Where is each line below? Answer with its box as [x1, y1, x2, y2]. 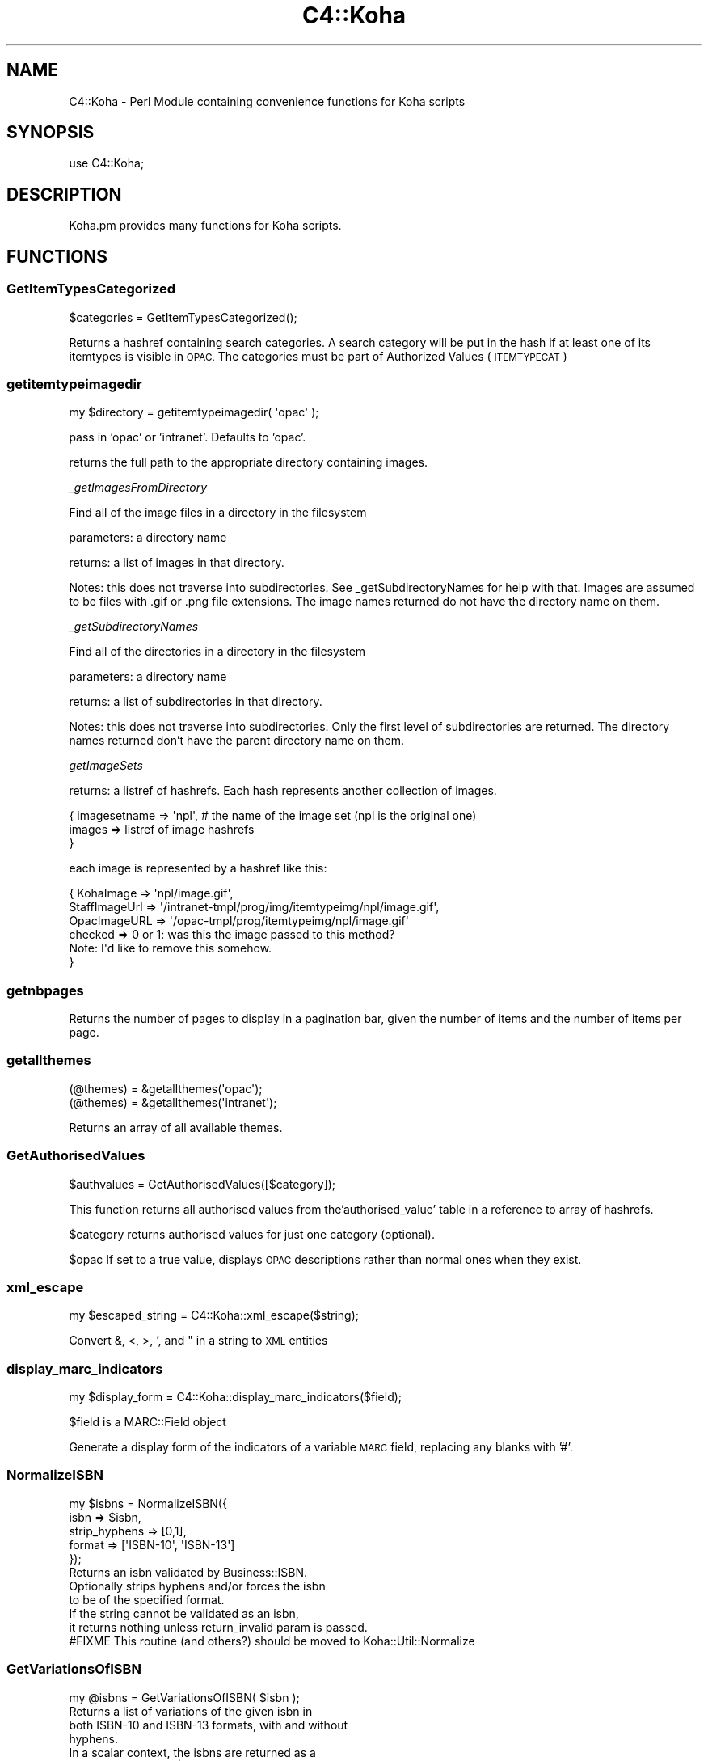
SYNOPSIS [6, 122, 95, 143]
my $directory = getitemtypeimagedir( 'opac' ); [69, 405, 319, 420]
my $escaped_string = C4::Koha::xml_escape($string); [69, 1308, 360, 1323]
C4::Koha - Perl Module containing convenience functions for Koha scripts [69, 94, 466, 108]
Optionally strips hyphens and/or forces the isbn [69, 1578, 326, 1593]
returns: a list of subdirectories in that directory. [69, 695, 322, 709]
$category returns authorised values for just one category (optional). [69, 1227, 436, 1241]
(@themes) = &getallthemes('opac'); [69, 1081, 263, 1096]
